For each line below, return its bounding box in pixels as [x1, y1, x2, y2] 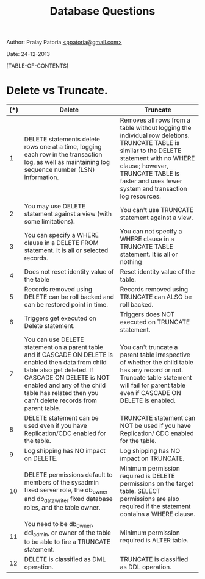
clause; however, [120, 162, 169, 170]
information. [24, 173, 59, 182]
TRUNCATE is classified [120, 555, 189, 563]
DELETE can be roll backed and [24, 293, 114, 301]
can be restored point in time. [24, 300, 109, 309]
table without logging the [120, 124, 192, 132]
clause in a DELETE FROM [24, 239, 99, 247]
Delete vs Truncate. [6, 83, 108, 98]
